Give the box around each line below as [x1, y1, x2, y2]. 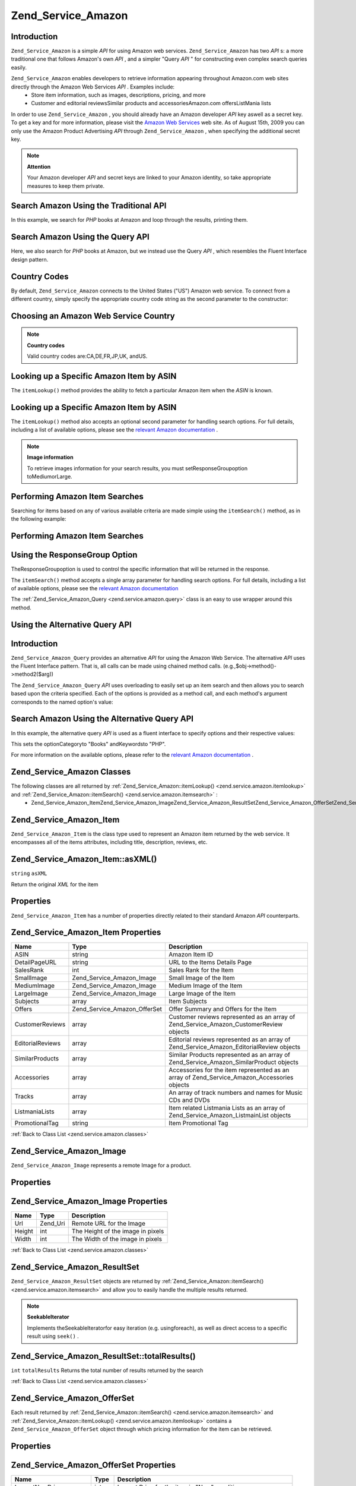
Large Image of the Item [169, 990, 236, 998]
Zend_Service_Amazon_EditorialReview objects [169, 1043, 301, 1051]
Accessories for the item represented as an [169, 1066, 290, 1074]
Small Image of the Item [169, 974, 235, 982]
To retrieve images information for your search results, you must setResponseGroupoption [27, 464, 248, 472]
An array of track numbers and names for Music [169, 1088, 303, 1097]
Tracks [14, 1093, 34, 1101]
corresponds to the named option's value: [11, 698, 114, 706]
